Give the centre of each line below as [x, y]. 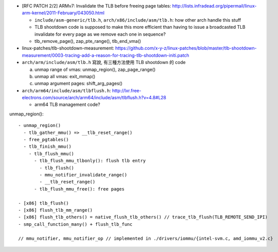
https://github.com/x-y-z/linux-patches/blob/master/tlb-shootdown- [186, 48]
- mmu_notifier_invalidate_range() [83, 175]
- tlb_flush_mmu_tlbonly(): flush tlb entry [90, 161]
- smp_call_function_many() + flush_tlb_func [76, 224]
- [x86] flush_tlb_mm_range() [56, 210]
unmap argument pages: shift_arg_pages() [79, 84]
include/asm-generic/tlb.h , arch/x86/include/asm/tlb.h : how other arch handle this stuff [138, 20]
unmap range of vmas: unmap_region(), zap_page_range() [95, 69]
